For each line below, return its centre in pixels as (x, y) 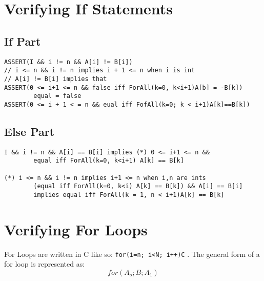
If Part (23, 41)
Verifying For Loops (76, 229)
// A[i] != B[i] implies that (56, 79)
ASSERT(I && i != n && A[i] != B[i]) (68, 62)
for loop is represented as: (45, 264)
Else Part (29, 131)
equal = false (57, 96)
